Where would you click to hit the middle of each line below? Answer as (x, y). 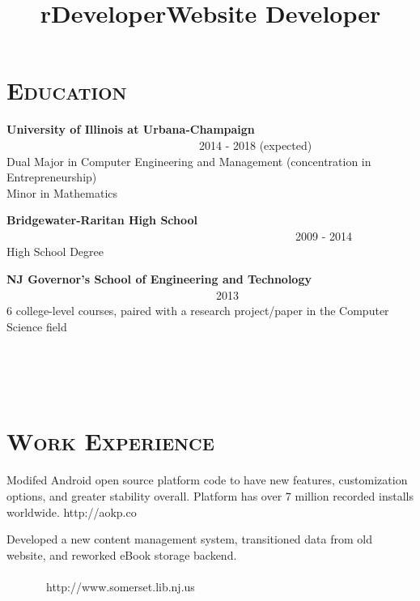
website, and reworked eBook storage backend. (122, 554)
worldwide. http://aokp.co (72, 511)
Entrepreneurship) (52, 177)
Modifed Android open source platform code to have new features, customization (207, 480)
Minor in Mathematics (62, 192)
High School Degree (55, 251)
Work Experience (110, 441)
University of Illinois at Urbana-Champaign (131, 129)
